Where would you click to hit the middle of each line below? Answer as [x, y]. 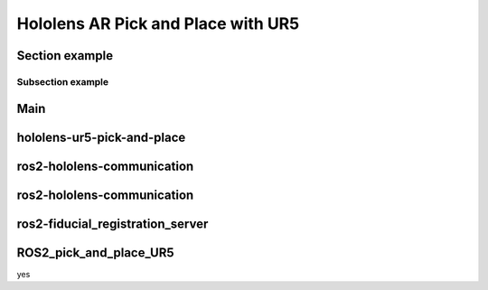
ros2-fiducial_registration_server [113, 224]
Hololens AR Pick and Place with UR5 [158, 23]
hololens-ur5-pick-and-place [101, 137]
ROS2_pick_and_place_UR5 [96, 253]
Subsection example [63, 81]
